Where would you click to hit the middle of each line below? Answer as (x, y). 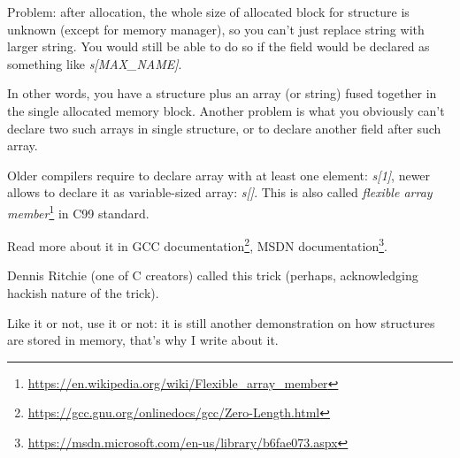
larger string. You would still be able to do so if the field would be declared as (218, 46)
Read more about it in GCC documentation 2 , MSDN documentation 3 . (197, 244)
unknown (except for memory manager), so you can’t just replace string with (216, 29)
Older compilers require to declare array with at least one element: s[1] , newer (219, 175)
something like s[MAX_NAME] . (95, 63)
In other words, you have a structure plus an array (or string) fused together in (222, 93)
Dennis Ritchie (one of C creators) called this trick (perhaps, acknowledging (213, 275)
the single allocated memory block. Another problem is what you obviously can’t (226, 110)
